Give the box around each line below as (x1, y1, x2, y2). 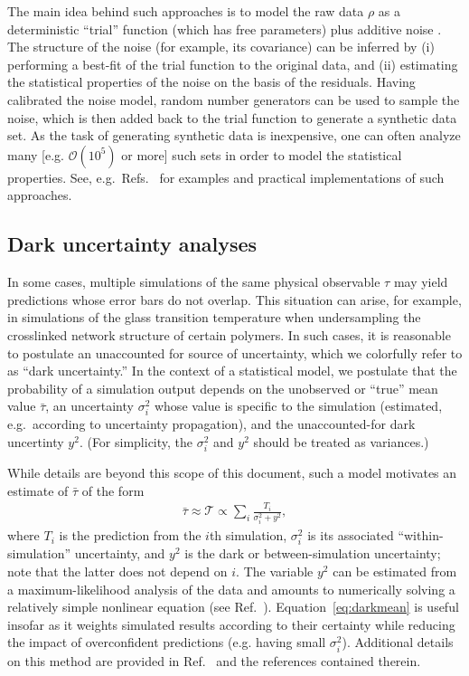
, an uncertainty (45, 396, 134, 415)
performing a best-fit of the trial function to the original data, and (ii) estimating (7, 54, 458, 73)
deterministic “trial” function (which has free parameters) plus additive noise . (7, 19, 442, 38)
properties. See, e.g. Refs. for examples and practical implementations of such (7, 167, 445, 186)
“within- (398, 526, 444, 545)
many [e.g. (7, 145, 64, 164)
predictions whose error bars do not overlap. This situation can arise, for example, (7, 290, 462, 309)
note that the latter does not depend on (7, 562, 228, 580)
